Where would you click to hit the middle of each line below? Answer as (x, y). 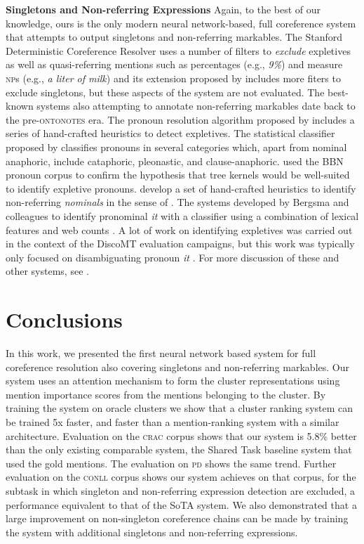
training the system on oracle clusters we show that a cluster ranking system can (180, 408)
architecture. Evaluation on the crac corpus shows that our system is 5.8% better (181, 435)
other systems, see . (47, 271)
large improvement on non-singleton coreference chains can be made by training (177, 518)
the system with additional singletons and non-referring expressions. (152, 532)
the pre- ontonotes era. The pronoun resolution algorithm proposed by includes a (180, 119)
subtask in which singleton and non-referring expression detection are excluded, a (180, 490)
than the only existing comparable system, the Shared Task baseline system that (179, 449)
